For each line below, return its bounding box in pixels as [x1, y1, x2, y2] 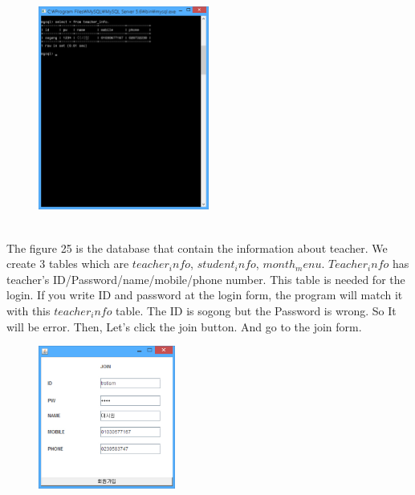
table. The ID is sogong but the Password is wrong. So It [116, 302, 397, 319]
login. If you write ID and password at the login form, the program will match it [6, 286, 403, 303]
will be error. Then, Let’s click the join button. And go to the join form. [6, 318, 362, 335]
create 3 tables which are [6, 255, 129, 272]
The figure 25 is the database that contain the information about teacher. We [6, 239, 388, 256]
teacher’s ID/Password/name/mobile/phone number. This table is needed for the [6, 270, 405, 287]
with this [6, 302, 51, 319]
